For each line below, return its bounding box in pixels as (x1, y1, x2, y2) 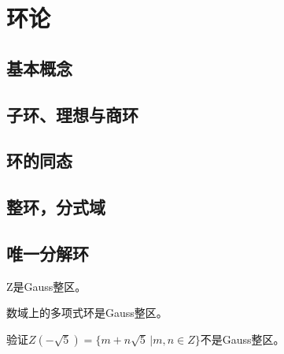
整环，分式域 (6, 195, 105, 219)
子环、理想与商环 (6, 102, 138, 126)
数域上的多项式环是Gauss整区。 (6, 304, 168, 321)
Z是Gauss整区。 (6, 278, 87, 294)
